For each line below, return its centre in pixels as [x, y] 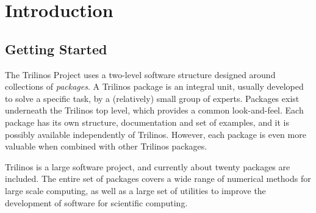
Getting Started [56, 49]
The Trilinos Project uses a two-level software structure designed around [140, 74]
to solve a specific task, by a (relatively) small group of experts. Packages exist [152, 98]
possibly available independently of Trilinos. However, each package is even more [156, 134]
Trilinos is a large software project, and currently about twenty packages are [148, 166]
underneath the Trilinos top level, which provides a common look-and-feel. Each [154, 110]
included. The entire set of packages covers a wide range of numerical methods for [158, 179]
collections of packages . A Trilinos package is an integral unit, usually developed [154, 86]
